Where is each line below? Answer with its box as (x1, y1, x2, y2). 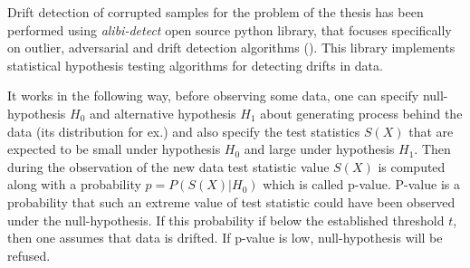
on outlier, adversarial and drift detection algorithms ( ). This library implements (7, 38, 456, 57)
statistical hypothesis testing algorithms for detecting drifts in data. (7, 55, 383, 74)
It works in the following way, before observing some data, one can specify (7, 86, 419, 105)
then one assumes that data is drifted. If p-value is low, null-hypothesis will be (7, 228, 443, 247)
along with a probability (7, 175, 141, 194)
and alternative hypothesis (89, 103, 236, 122)
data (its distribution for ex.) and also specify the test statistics (7, 121, 360, 140)
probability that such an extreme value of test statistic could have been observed (7, 192, 456, 211)
